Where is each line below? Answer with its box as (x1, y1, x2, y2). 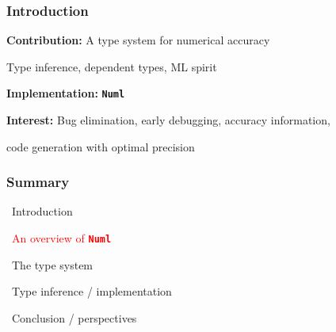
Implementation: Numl (6, 85, 125, 101)
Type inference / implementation (11, 283, 172, 300)
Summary (6, 172, 70, 192)
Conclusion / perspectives (11, 309, 137, 326)
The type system (11, 256, 94, 273)
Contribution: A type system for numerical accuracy (6, 32, 270, 48)
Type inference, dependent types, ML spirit (6, 58, 217, 74)
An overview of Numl (12, 230, 112, 246)
